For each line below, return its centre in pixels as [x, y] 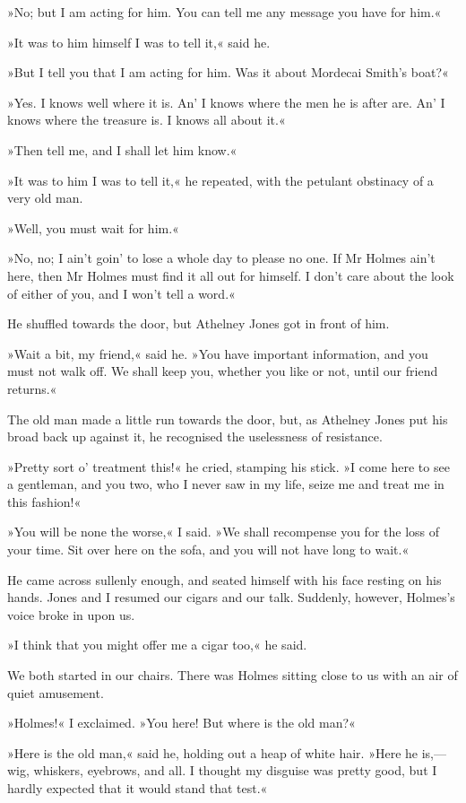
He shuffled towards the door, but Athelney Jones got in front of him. [198, 323]
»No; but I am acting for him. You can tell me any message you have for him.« [224, 12]
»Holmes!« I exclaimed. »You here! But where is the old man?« [181, 723]
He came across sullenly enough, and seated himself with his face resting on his [224, 579]
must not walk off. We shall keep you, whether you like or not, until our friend [223, 371]
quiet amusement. [56, 692]
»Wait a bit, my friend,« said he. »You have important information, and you [218, 353]
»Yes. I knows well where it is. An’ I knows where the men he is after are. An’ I [226, 102]
